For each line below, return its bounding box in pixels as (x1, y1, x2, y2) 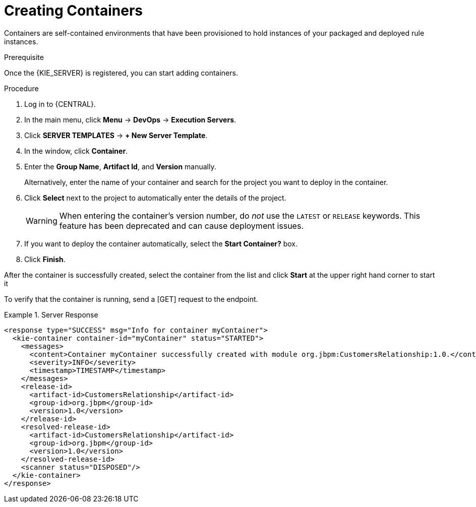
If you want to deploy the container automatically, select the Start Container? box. (24, 239, 298, 248)
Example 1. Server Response (4, 310, 98, 319)
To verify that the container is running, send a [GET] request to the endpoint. (4, 294, 258, 303)
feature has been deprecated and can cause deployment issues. (59, 220, 304, 231)
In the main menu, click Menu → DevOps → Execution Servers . (24, 115, 236, 124)
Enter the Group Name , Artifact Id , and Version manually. (24, 162, 216, 171)
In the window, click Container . (24, 146, 128, 155)
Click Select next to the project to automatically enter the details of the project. (24, 193, 286, 202)
